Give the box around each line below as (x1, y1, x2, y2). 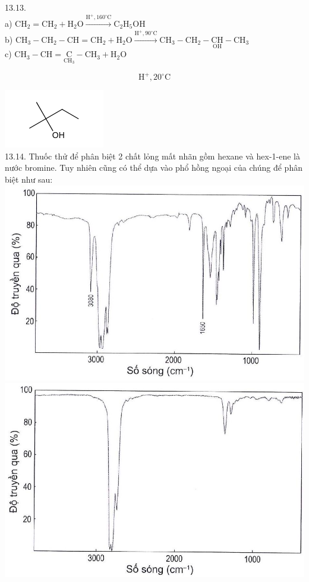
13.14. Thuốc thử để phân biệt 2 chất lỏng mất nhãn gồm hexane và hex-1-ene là (5, 149, 300, 162)
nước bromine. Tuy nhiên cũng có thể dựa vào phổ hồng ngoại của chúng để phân (5, 161, 302, 174)
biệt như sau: (5, 173, 53, 186)
